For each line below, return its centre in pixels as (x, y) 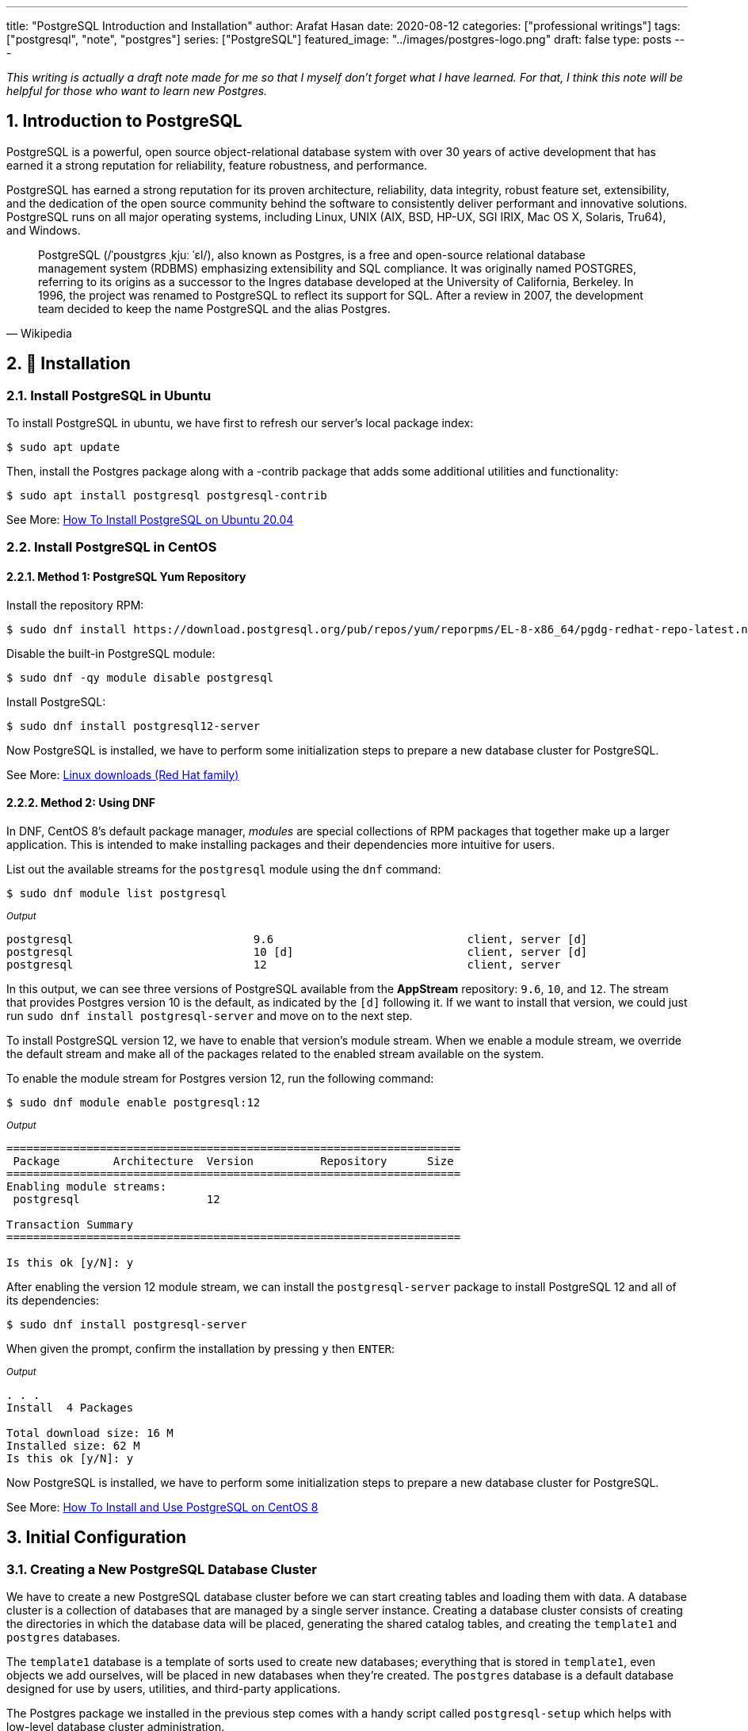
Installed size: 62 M (73, 1445)
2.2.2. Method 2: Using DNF (81, 803)
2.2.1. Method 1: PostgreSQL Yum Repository (126, 577)
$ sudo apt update (63, 447)
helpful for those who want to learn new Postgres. (137, 91)
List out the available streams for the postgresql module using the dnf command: (224, 869)
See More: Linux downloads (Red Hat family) (123, 774)
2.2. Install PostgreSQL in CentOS (112, 547)
